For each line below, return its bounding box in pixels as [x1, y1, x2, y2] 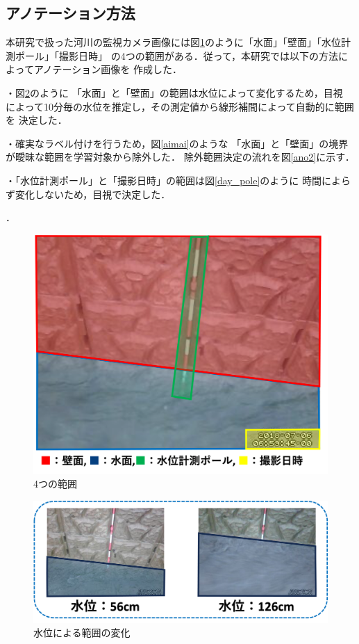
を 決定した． [6, 113, 67, 127]
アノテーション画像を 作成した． [33, 62, 183, 77]
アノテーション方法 [6, 2, 135, 24]
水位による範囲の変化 [33, 625, 131, 640]
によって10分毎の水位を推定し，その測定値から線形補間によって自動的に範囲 [6, 99, 354, 113]
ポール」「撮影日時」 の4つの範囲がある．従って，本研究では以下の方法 [15, 48, 338, 63]
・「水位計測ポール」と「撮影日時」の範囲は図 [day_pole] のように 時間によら [6, 172, 351, 187]
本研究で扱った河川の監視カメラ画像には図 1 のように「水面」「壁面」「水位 [6, 35, 341, 49]
